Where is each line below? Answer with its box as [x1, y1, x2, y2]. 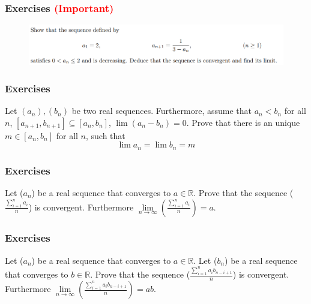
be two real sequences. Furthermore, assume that [71, 104, 252, 117]
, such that [86, 129, 125, 142]
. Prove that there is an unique [186, 116, 300, 128]
